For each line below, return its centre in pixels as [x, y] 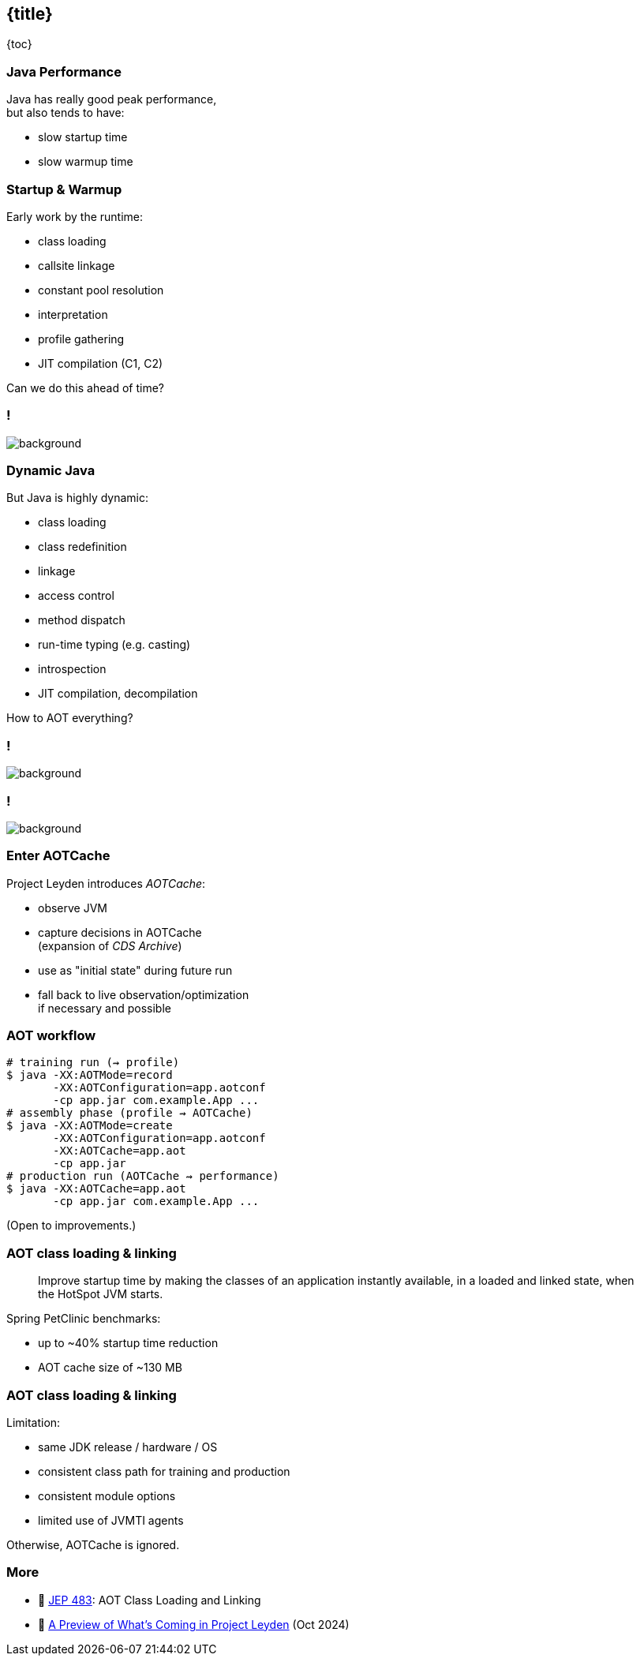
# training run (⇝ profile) [93, 1063]
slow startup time [83, 137]
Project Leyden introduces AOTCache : [106, 883]
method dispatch [82, 620]
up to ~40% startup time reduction [128, 1343]
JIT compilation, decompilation [118, 694]
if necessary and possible [105, 1008]
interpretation [73, 314]
